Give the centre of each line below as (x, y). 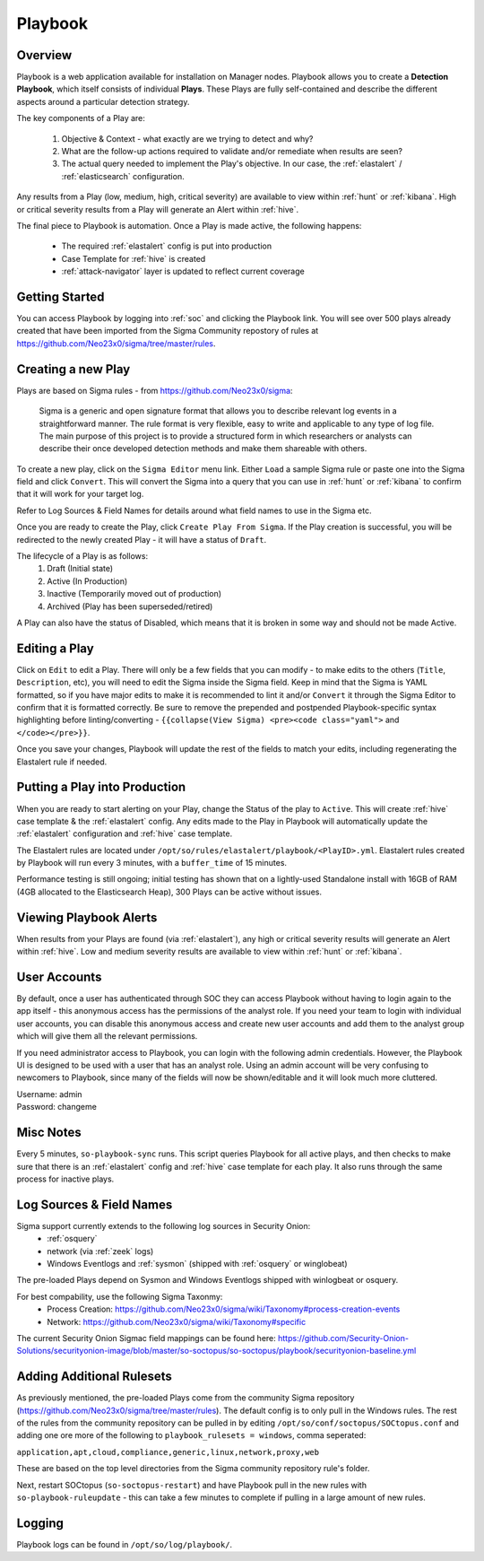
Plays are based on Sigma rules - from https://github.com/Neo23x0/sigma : (155, 390)
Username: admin (49, 1094)
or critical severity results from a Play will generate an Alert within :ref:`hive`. (158, 209)
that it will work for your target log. (80, 494)
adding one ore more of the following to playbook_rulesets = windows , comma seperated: (191, 1435)
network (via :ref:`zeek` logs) (100, 1251)
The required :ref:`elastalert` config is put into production (167, 246)
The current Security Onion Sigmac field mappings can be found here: (147, 1338)
